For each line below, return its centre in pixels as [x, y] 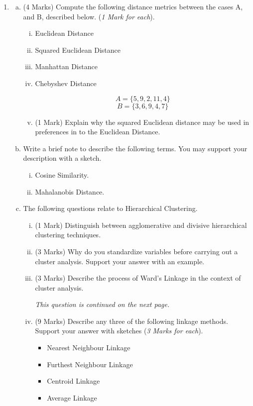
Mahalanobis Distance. [70, 191]
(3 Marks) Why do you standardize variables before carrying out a [136, 251]
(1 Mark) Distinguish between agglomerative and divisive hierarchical [141, 225]
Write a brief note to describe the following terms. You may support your [135, 148]
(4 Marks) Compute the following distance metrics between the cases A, [133, 6]
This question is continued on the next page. [102, 304]
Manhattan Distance [66, 66]
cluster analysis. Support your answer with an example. [120, 261]
